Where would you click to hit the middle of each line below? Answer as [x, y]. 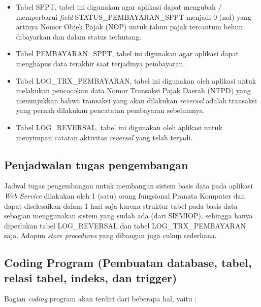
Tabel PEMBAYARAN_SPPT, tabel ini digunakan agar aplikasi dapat [127, 53]
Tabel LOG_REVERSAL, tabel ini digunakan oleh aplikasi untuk [119, 127]
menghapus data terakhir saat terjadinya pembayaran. [101, 63]
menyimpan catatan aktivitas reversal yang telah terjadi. [104, 137]
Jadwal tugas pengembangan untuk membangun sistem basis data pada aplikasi [128, 186]
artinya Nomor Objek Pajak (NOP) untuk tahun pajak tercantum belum [129, 27]
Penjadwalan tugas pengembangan [96, 164]
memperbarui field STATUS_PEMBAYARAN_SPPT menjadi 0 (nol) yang [134, 16]
